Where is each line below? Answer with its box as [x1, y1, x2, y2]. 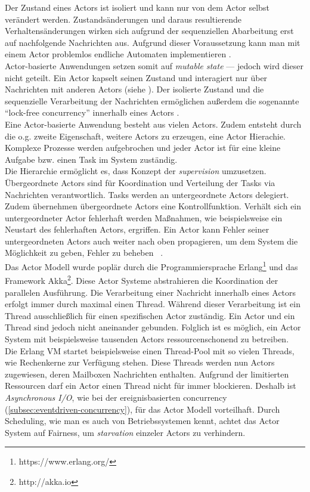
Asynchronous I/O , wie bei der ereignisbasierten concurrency [5, 391, 227, 403]
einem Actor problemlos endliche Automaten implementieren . [5, 48, 231, 60]
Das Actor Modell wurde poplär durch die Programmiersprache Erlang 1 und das [5, 259, 298, 273]
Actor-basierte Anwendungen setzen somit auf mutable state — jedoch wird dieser [5, 59, 303, 72]
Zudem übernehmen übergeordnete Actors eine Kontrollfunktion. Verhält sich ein [5, 200, 302, 212]
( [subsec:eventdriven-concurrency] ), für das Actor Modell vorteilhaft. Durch [5, 403, 280, 415]
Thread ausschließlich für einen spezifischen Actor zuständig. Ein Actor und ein [5, 309, 295, 321]
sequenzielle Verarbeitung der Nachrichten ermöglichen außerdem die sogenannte [5, 94, 299, 107]
